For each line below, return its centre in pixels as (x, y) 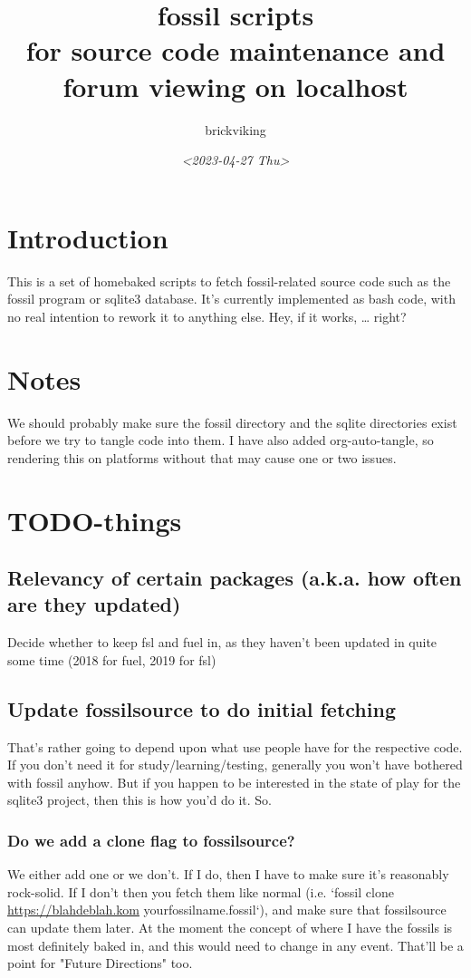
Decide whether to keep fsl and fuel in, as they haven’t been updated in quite (222, 642)
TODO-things (95, 520)
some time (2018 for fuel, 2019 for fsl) (112, 659)
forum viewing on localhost (235, 86)
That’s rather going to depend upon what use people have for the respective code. (235, 746)
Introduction (88, 237)
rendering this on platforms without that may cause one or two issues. (202, 457)
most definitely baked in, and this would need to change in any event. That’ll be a (235, 945)
